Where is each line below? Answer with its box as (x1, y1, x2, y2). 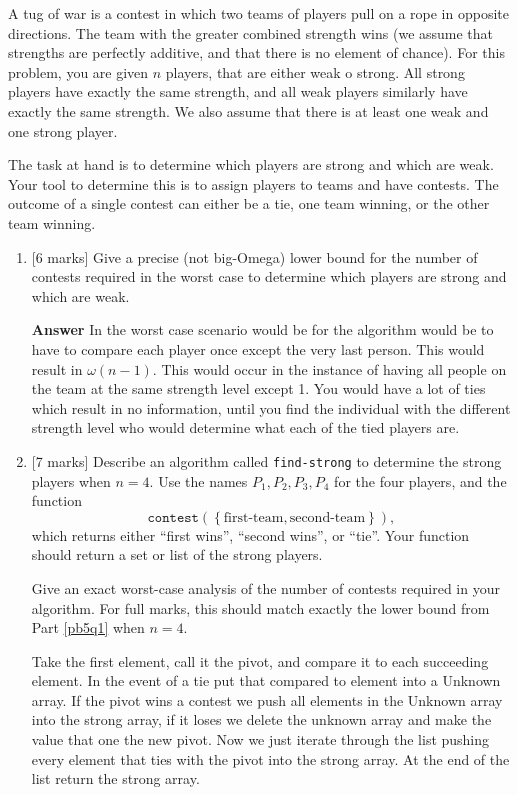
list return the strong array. (31, 768, 200, 789)
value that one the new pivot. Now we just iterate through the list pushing (31, 729, 490, 750)
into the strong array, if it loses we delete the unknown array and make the (31, 709, 492, 730)
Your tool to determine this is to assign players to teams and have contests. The (8, 173, 499, 194)
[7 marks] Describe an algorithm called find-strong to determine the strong (31, 450, 502, 471)
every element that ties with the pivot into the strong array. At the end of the (31, 748, 510, 769)
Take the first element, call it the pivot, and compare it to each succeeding (31, 650, 489, 671)
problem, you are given (8, 61, 149, 82)
